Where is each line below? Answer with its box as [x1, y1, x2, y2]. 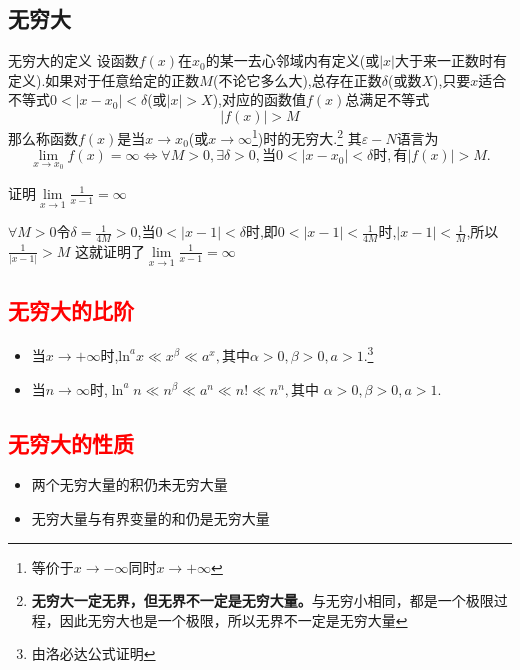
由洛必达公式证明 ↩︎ [31, 643, 156, 664]
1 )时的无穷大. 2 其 [252, 124, 362, 148]
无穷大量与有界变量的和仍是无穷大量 [31, 507, 270, 528]
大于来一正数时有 [394, 50, 507, 71]
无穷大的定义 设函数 [8, 50, 139, 71]
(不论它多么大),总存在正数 [212, 69, 382, 90]
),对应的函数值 [212, 89, 306, 110]
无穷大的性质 [8, 427, 134, 458]
